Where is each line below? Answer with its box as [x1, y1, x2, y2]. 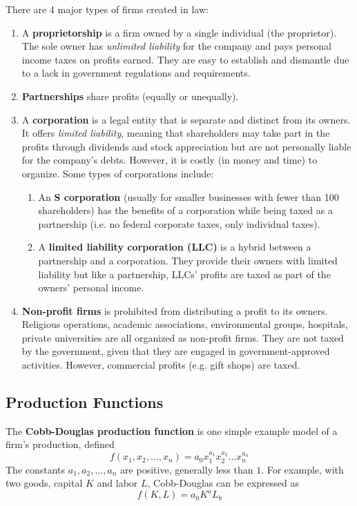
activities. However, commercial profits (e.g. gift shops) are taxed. [21, 358, 300, 372]
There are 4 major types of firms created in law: [6, 2, 209, 16]
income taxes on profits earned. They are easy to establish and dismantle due [21, 52, 349, 66]
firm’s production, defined [6, 437, 115, 451]
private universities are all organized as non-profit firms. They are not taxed [21, 330, 344, 344]
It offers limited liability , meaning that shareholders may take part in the [21, 126, 330, 140]
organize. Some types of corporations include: [21, 166, 214, 180]
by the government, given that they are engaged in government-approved [21, 344, 330, 358]
